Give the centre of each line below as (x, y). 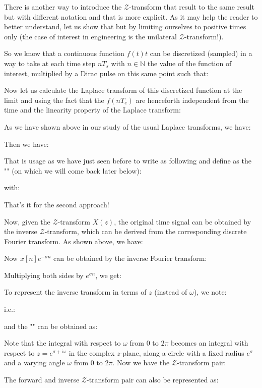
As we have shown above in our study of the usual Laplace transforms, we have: (127, 126)
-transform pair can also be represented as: (152, 380)
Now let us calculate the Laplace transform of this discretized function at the (123, 90)
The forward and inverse (42, 380)
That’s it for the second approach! (57, 204)
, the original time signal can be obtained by (183, 221)
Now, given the (27, 221)
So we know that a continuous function (64, 53)
